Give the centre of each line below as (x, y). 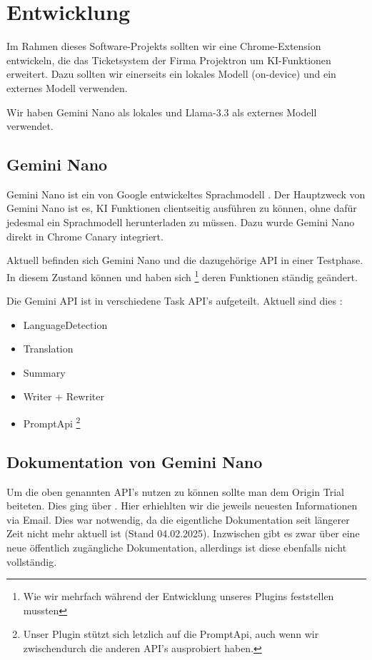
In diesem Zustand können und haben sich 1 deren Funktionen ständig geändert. (182, 275)
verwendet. (30, 126)
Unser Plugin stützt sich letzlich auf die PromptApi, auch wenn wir (171, 634)
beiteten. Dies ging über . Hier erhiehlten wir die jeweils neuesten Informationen (182, 506)
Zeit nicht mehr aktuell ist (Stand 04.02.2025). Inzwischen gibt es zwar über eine (183, 533)
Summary (44, 372)
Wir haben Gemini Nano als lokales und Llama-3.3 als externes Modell (162, 112)
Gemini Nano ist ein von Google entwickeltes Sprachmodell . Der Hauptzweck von (186, 194)
